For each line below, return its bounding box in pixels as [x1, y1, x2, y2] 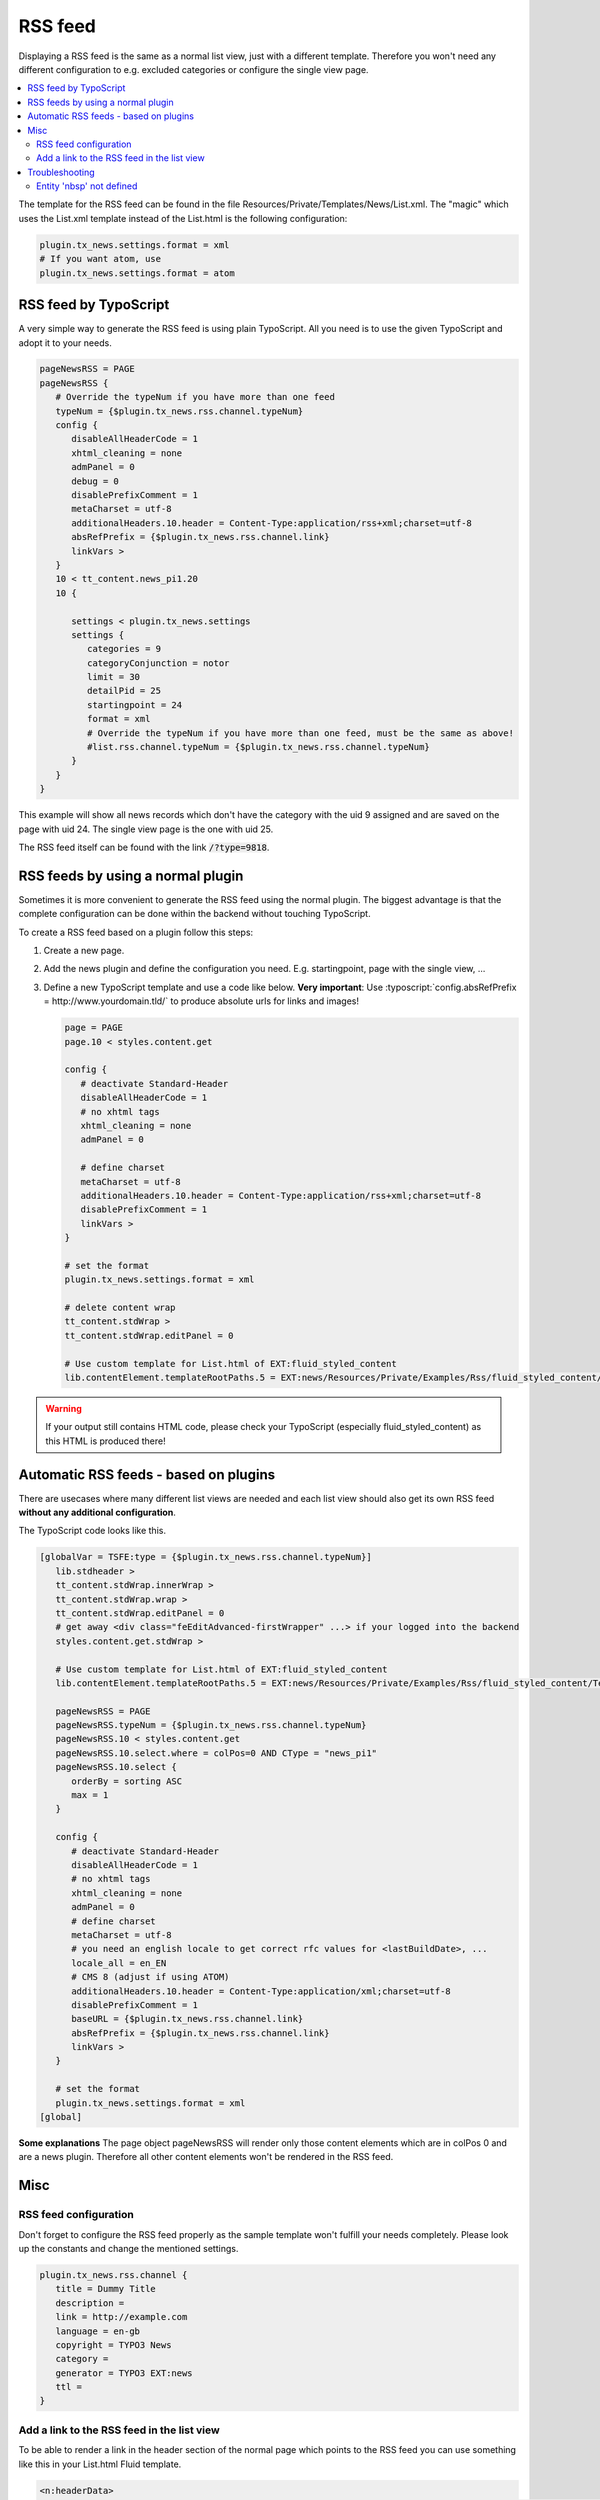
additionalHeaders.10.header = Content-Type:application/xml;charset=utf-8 [71, 1985, 452, 1997]
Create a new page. [43, 945, 125, 957]
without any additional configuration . [18, 1506, 177, 1519]
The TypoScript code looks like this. [18, 1525, 167, 1537]
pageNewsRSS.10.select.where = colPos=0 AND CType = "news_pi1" [55, 1747, 378, 1759]
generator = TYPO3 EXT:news [55, 2367, 194, 2379]
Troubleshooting [27, 166, 95, 178]
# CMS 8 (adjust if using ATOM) [71, 1971, 230, 1983]
